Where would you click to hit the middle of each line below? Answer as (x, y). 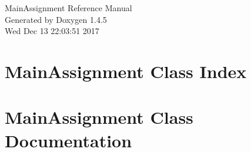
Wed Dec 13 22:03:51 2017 (52, 31)
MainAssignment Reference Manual (68, 8)
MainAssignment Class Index (126, 71)
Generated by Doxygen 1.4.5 (56, 19)
